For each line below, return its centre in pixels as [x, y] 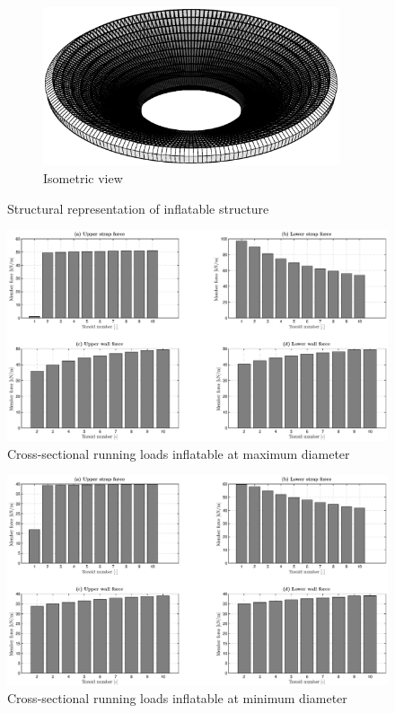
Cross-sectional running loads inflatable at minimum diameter [177, 698]
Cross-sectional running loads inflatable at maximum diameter [179, 453]
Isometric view [83, 177]
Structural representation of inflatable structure [138, 208]
